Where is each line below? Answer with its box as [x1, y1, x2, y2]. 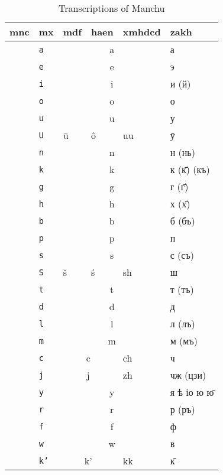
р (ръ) [170, 402, 195, 416]
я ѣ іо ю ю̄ [170, 385, 214, 399]
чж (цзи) [170, 368, 206, 382]
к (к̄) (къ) [170, 162, 210, 176]
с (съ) [170, 248, 194, 262]
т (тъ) [170, 282, 194, 296]
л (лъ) [170, 317, 195, 330]
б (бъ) [170, 214, 195, 227]
